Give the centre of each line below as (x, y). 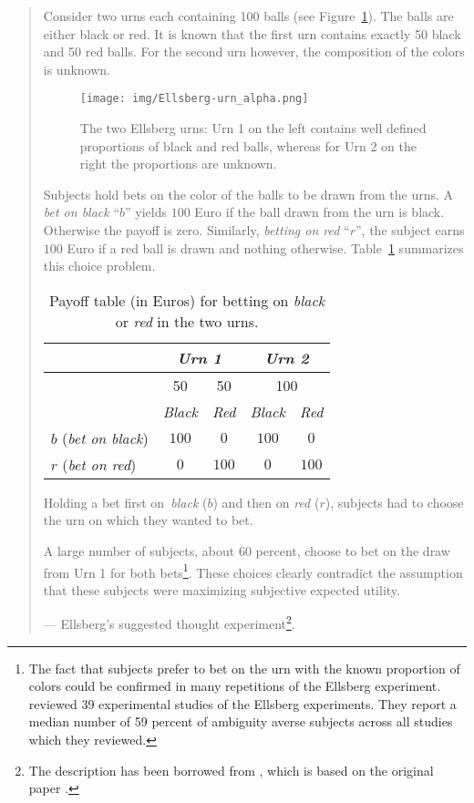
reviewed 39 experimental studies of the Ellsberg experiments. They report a (242, 703)
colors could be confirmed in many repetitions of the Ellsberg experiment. (235, 686)
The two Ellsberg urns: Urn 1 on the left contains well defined (253, 128)
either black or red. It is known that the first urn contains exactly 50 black (252, 33)
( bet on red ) (99, 464)
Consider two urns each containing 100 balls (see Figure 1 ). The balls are (248, 15)
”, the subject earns (410, 230)
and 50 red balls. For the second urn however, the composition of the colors (254, 51)
